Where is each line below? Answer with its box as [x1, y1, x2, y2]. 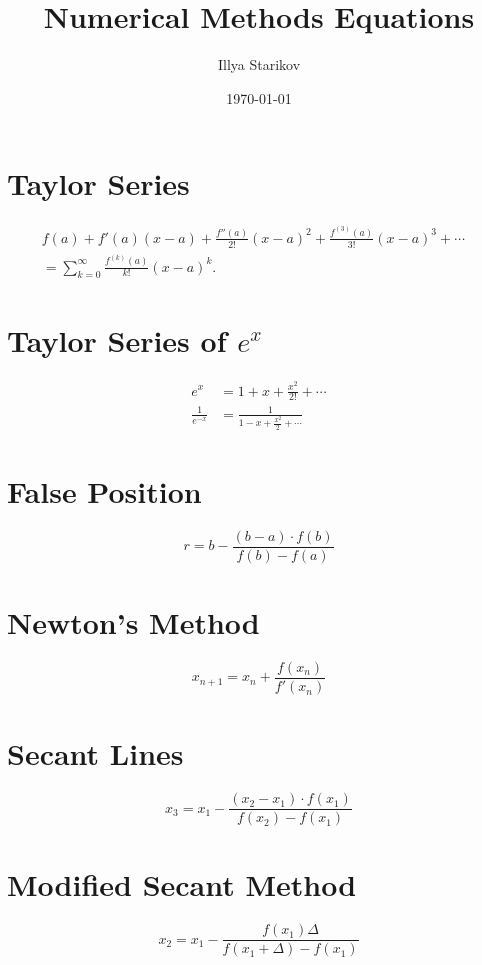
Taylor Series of [7, 319, 227, 360]
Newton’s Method [7, 602, 260, 643]
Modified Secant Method [7, 864, 357, 905]
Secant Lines [7, 733, 184, 774]
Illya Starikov [217, 54, 301, 75]
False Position [7, 470, 202, 511]
